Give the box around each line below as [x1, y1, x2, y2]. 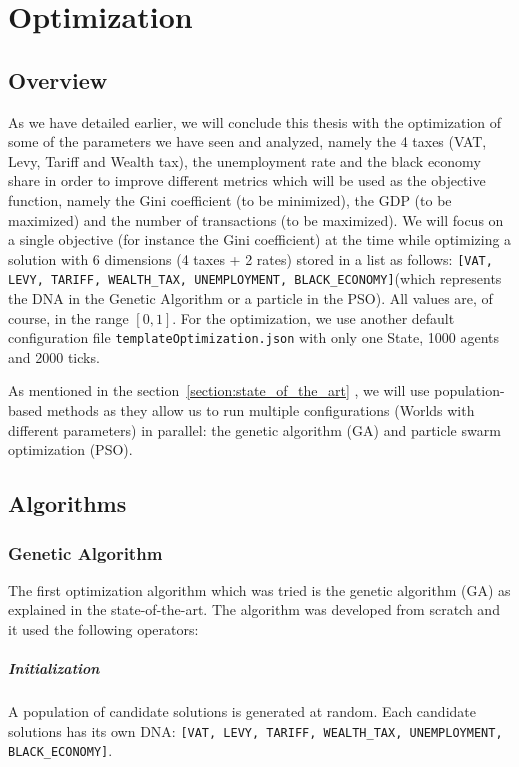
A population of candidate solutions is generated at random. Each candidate [8, 701, 476, 722]
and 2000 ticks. [8, 346, 100, 367]
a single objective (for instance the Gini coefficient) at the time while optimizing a [8, 229, 512, 250]
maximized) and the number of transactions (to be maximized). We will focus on [8, 209, 504, 230]
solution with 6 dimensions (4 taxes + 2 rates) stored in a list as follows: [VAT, [8, 248, 493, 269]
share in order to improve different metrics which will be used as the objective [8, 170, 486, 191]
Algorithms [8, 488, 127, 519]
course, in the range [8, 307, 129, 328]
